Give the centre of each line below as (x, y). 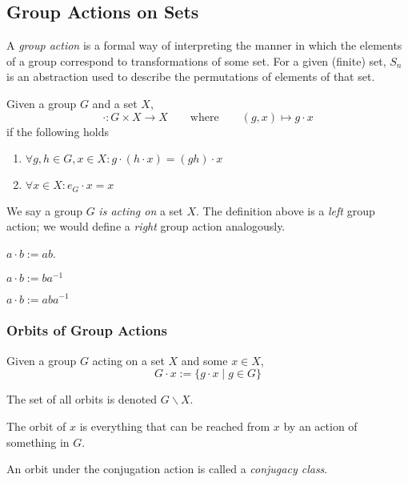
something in (38, 442)
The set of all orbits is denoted (82, 399)
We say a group (45, 210)
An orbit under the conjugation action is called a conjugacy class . (167, 469)
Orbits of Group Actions (87, 330)
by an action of (320, 426)
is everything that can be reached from (175, 426)
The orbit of (36, 426)
